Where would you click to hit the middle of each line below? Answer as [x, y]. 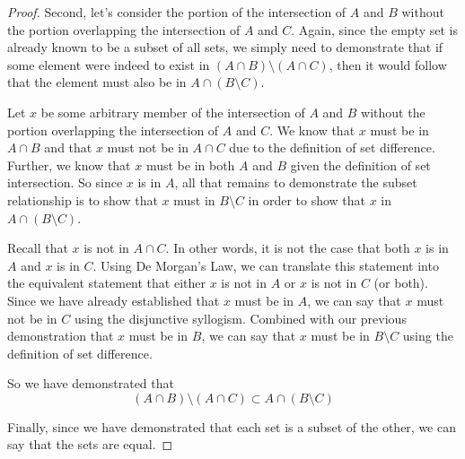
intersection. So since [65, 182]
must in [194, 199]
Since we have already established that [114, 300]
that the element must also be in [97, 82]
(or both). [401, 283]
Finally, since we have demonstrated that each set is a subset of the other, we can [232, 426]
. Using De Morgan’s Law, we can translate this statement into [266, 265]
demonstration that [61, 336]
